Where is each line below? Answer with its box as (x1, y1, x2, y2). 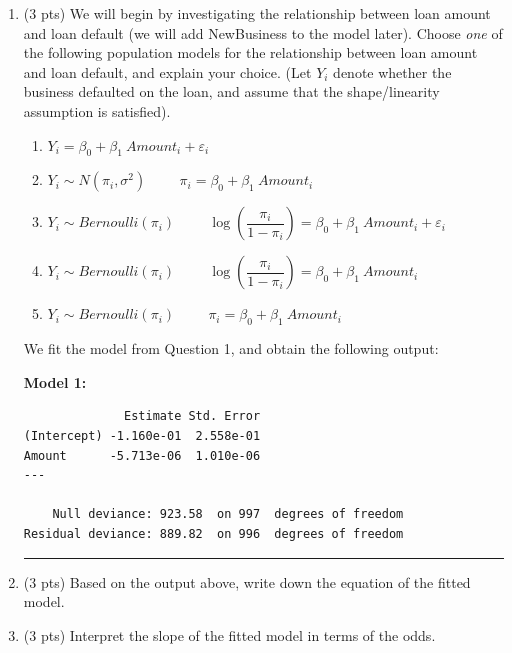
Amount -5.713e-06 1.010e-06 (23, 448, 261, 463)
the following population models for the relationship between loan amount (23, 42, 478, 63)
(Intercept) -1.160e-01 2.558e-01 (23, 428, 261, 443)
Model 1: (23, 371, 87, 392)
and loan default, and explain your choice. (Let (23, 61, 312, 82)
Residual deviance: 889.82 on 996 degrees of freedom (23, 526, 404, 541)
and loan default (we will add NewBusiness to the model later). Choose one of (23, 22, 503, 43)
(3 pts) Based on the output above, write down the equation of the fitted (23, 571, 471, 592)
